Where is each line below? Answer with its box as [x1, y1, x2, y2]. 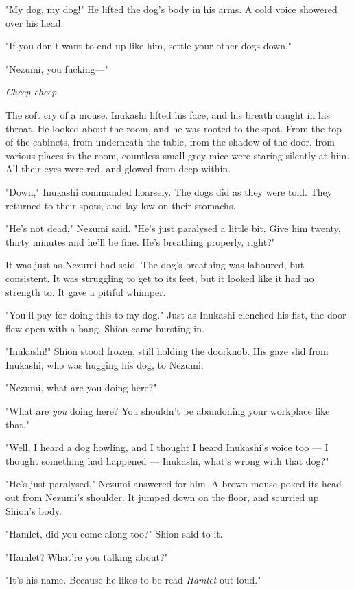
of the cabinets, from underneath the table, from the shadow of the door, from [5, 135, 335, 149]
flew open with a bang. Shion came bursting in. [5, 321, 204, 335]
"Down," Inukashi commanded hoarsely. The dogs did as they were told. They [5, 184, 333, 198]
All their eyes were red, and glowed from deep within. [5, 161, 231, 176]
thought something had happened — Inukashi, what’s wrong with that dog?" [5, 453, 329, 467]
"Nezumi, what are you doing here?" [5, 380, 157, 395]
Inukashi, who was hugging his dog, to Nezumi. [5, 357, 204, 371]
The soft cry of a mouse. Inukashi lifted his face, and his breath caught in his [5, 107, 331, 122]
